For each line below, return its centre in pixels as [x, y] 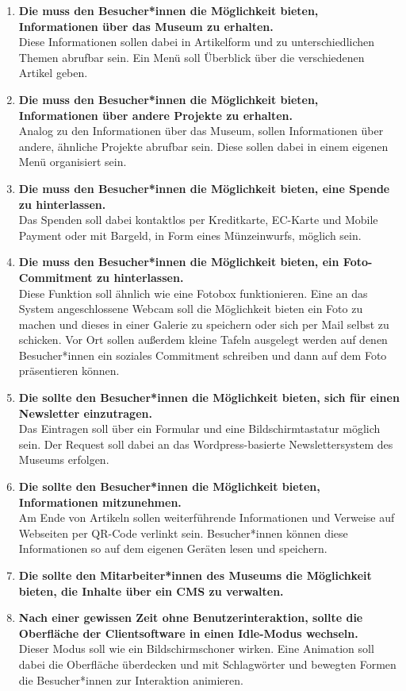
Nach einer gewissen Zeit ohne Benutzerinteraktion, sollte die [191, 618]
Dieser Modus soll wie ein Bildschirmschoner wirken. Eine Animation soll [196, 649]
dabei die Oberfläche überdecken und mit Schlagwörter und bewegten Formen [207, 664]
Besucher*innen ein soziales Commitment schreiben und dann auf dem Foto [203, 355]
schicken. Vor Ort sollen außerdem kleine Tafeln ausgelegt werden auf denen [203, 340]
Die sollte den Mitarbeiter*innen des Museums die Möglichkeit [195, 575]
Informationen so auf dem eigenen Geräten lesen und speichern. [173, 548]
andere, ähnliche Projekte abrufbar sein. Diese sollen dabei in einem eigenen [203, 146]
